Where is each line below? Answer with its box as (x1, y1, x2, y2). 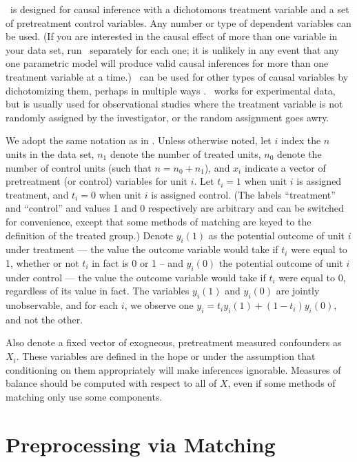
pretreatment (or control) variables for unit (6, 174, 187, 188)
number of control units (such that (6, 160, 152, 174)
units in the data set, (6, 146, 94, 161)
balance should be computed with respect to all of (6, 376, 217, 390)
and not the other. (6, 312, 83, 326)
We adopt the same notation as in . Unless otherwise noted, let (6, 133, 272, 148)
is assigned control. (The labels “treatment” (151, 187, 336, 201)
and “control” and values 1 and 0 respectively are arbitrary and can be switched (6, 201, 344, 215)
